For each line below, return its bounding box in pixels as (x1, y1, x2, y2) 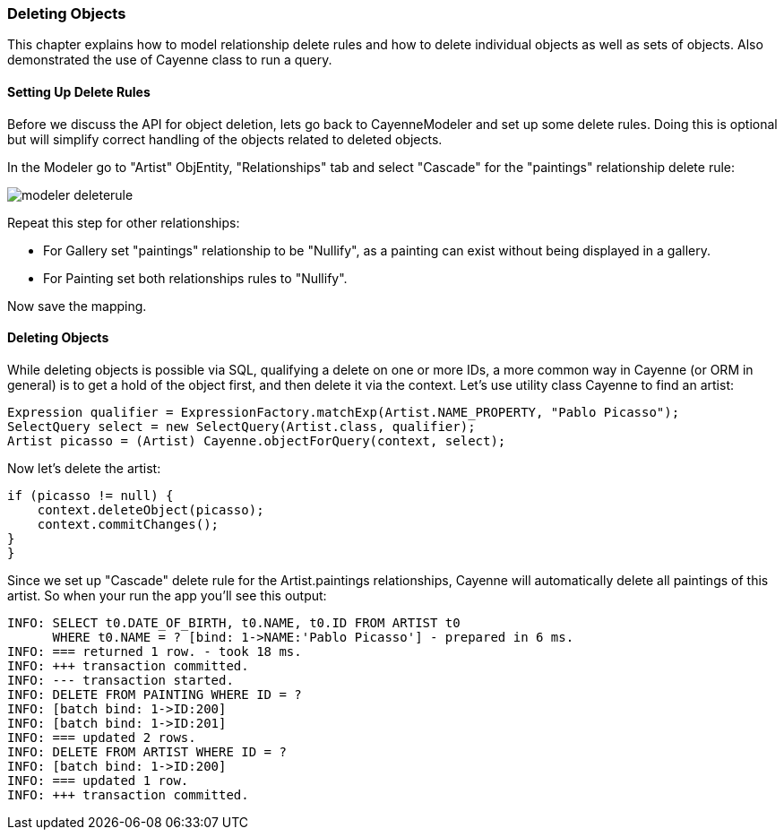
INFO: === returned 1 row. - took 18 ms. (7, 643, 302, 659)
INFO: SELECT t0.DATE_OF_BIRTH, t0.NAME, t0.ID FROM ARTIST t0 (7, 615, 461, 630)
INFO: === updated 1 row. (7, 772, 189, 788)
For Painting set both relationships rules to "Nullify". (43, 270, 348, 286)
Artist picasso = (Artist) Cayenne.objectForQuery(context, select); (7, 433, 506, 448)
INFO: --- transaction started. (7, 672, 234, 687)
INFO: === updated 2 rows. (7, 729, 196, 745)
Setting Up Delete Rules (7, 83, 151, 99)
